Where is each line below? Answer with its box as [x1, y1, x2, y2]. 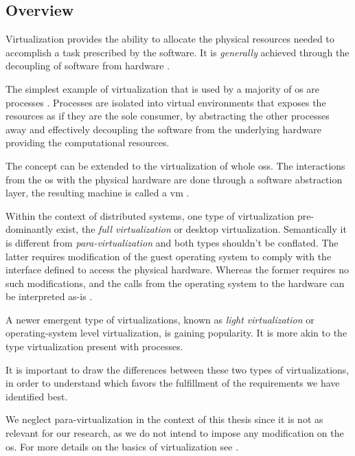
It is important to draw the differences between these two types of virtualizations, [5, 362, 350, 376]
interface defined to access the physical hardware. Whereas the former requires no [5, 262, 349, 277]
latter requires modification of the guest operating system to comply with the [5, 249, 332, 263]
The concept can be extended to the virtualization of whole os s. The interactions [5, 158, 345, 172]
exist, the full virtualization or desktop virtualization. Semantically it [56, 222, 347, 236]
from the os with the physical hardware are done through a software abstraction [5, 172, 343, 186]
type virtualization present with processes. [5, 339, 183, 354]
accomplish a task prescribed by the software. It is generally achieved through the [5, 45, 350, 59]
